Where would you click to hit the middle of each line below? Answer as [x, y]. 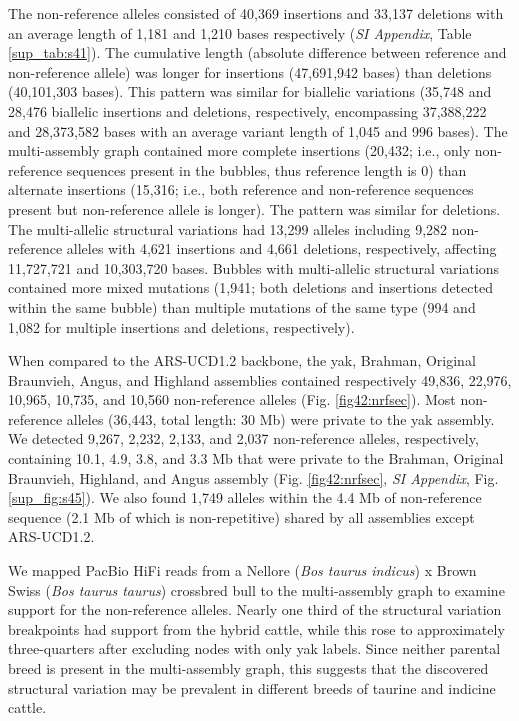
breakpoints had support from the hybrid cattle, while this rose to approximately [256, 628]
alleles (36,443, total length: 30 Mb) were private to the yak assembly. [280, 418]
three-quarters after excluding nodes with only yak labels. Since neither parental [254, 648]
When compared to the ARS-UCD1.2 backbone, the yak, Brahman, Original [242, 360]
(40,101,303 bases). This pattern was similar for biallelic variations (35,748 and [250, 91]
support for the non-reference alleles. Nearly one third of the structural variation [255, 609]
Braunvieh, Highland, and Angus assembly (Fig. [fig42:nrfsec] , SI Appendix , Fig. [253, 477]
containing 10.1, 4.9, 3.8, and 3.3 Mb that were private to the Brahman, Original [256, 458]
